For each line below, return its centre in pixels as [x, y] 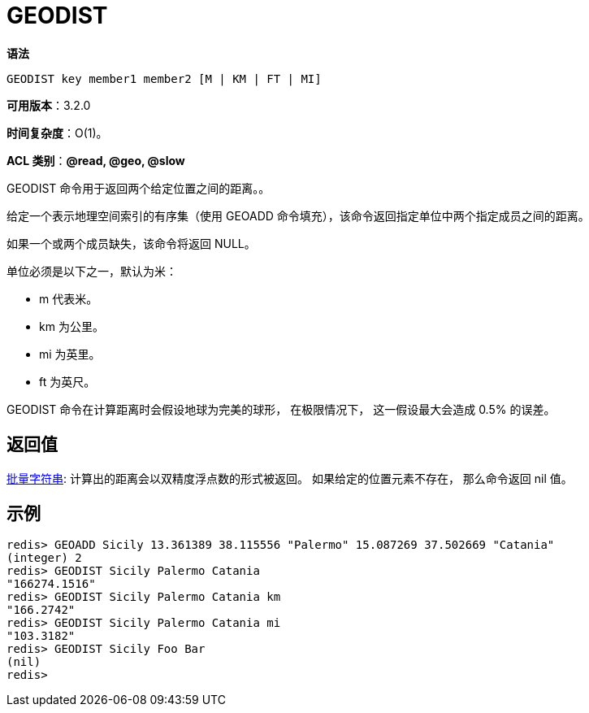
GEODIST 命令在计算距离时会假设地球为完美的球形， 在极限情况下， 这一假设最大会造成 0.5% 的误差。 [281, 409]
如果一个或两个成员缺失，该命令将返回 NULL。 [131, 243]
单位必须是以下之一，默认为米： [92, 271]
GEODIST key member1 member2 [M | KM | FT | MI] [164, 78]
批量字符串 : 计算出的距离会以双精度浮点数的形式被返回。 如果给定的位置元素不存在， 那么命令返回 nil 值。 [290, 478]
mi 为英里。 [70, 354]
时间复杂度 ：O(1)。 [57, 133]
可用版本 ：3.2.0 [49, 105]
